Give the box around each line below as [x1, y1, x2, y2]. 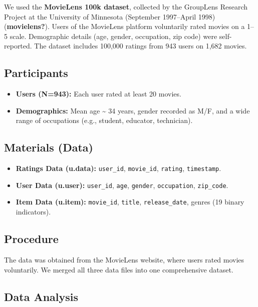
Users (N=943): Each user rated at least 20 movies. [16, 88, 181, 99]
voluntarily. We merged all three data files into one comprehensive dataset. [4, 264, 233, 274]
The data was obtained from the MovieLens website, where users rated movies [4, 254, 244, 264]
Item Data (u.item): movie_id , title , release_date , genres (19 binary [16, 196, 244, 207]
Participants [4, 65, 68, 80]
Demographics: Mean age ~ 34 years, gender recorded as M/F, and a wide [16, 105, 250, 115]
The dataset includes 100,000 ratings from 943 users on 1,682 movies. [34, 40, 247, 51]
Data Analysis [4, 288, 79, 304]
